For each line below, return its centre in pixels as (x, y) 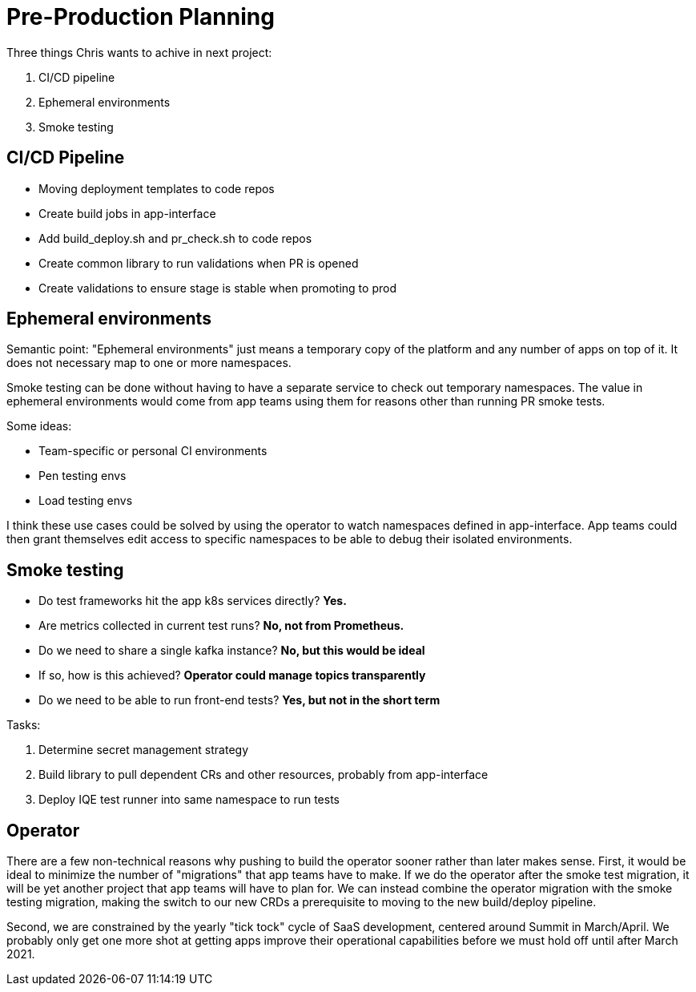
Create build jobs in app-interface (127, 213)
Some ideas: (39, 426)
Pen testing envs (82, 476)
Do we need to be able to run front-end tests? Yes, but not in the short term (239, 700)
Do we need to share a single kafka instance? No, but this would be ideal (232, 651)
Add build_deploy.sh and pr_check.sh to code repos (175, 238)
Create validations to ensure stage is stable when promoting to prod (217, 288)
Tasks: (24, 725)
